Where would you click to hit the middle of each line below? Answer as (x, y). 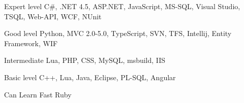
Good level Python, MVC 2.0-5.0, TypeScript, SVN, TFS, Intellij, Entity (118, 33)
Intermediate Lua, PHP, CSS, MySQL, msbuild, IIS (85, 60)
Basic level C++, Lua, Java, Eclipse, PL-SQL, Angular (90, 77)
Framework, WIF (31, 43)
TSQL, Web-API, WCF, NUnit (53, 16)
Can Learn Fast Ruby (38, 94)
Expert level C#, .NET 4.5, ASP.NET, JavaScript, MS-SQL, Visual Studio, (122, 6)
